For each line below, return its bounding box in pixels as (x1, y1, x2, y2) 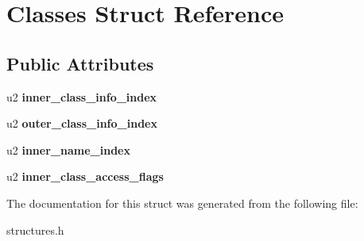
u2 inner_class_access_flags (6, 168, 164, 185)
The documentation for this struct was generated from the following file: (6, 194, 358, 211)
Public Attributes (6, 51, 154, 75)
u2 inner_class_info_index (6, 88, 157, 105)
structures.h (6, 221, 64, 238)
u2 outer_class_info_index (6, 115, 157, 132)
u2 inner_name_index (6, 141, 130, 158)
